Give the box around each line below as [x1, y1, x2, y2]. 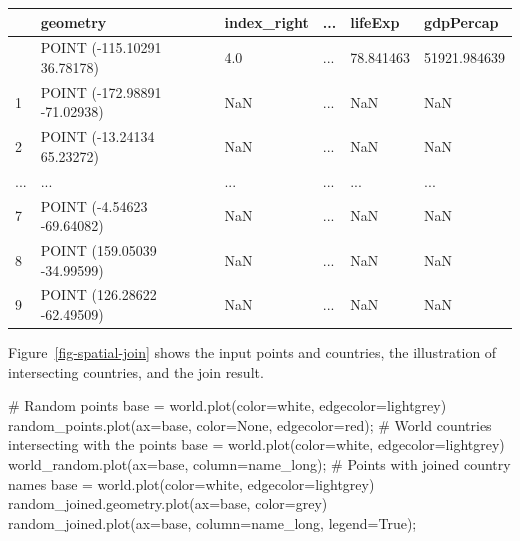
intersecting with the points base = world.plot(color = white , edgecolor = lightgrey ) [8, 434, 505, 455]
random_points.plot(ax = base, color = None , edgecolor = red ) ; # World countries [8, 414, 492, 435]
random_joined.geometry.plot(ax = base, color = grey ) [8, 493, 328, 514]
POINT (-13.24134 [40, 126, 155, 147]
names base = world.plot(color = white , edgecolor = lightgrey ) [8, 473, 375, 494]
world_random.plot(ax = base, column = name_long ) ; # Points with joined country [8, 454, 511, 475]
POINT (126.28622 [40, 284, 157, 305]
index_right [224, 11, 309, 32]
